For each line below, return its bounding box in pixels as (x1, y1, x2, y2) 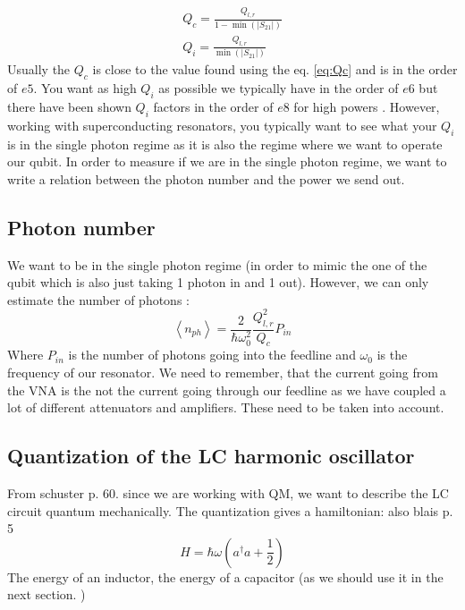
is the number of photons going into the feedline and (68, 345, 356, 364)
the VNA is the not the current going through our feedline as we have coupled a (7, 380, 446, 399)
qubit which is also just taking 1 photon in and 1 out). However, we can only (7, 273, 429, 292)
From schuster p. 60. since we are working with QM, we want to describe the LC (7, 484, 449, 502)
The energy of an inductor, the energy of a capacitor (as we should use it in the (7, 567, 444, 586)
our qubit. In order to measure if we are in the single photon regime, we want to (7, 152, 447, 171)
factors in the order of (153, 97, 274, 115)
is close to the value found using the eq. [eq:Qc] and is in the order (92, 60, 458, 79)
